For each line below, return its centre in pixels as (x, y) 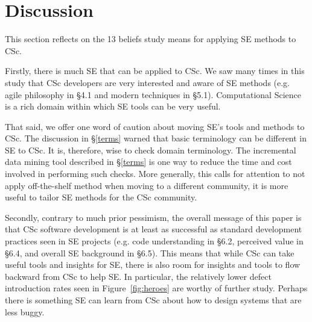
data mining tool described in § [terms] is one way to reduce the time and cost (148, 162)
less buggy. (25, 311)
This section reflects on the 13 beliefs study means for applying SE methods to (151, 39)
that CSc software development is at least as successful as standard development (154, 229)
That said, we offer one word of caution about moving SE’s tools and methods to (155, 126)
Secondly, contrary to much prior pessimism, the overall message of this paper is (153, 217)
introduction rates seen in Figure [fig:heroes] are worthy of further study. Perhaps (156, 288)
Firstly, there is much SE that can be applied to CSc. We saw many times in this (155, 71)
